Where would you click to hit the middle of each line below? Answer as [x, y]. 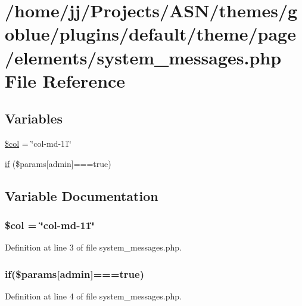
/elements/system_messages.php [143, 57]
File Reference [65, 80]
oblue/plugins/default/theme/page [150, 34]
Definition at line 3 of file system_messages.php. [93, 247]
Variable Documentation [82, 195]
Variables [34, 118]
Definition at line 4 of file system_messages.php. [93, 296]
